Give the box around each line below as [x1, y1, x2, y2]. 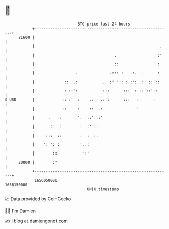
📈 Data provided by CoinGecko [5, 196, 71, 202]
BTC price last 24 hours [77, 21, 130, 27]
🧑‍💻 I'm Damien [5, 208, 36, 214]
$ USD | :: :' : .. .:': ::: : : [5, 97, 156, 103]
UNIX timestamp [87, 186, 119, 192]
